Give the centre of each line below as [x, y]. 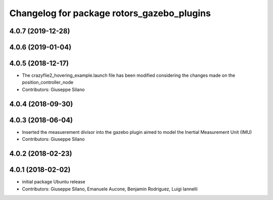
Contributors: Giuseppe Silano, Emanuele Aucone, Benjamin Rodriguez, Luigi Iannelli [110, 189]
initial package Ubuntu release [54, 182]
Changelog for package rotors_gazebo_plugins [110, 13]
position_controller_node [48, 82]
